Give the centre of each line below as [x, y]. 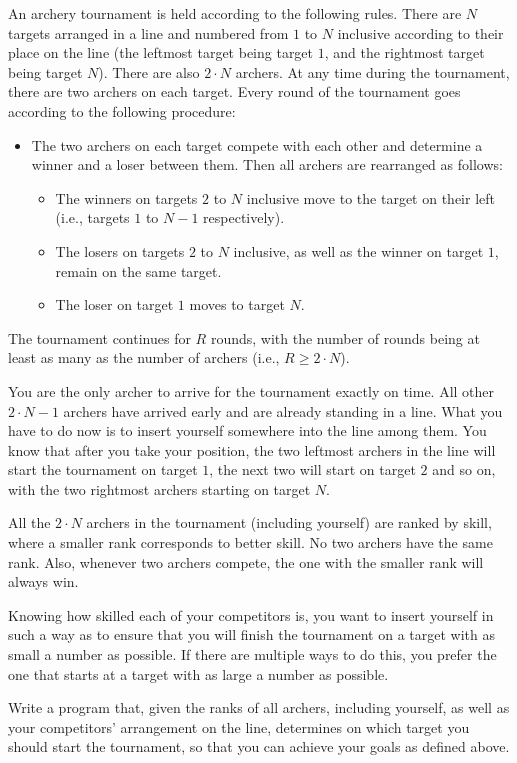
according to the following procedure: [122, 110]
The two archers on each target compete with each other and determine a [257, 144]
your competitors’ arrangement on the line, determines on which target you [239, 726]
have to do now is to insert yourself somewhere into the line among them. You [247, 430]
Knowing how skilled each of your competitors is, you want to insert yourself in [251, 614]
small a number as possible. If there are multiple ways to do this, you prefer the [252, 654]
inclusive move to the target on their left [370, 197]
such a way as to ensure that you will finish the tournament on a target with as [251, 634]
